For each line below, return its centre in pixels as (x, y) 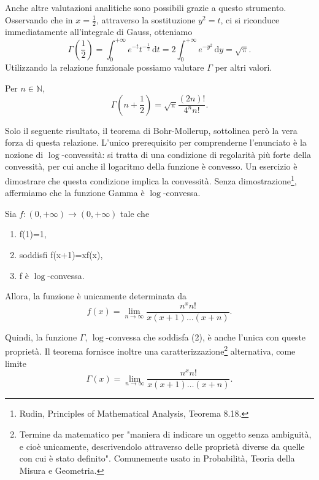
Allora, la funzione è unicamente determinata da (96, 296)
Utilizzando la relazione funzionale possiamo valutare (105, 67)
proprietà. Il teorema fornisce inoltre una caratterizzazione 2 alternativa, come (150, 350)
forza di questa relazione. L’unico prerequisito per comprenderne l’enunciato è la (156, 142)
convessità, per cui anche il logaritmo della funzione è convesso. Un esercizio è (151, 166)
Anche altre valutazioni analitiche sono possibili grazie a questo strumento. (146, 7)
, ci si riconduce (250, 19)
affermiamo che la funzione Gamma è (75, 193)
